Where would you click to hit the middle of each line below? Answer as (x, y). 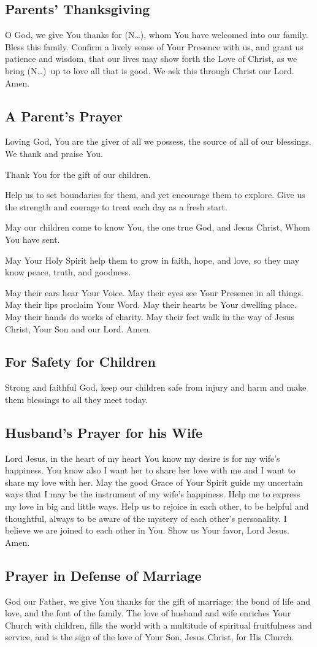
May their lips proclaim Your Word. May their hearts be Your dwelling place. (151, 304)
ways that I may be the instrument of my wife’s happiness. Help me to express (153, 494)
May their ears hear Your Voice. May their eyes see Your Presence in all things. (154, 292)
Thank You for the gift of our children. (78, 174)
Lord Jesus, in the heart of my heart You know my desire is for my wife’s (143, 458)
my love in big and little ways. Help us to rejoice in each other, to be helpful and (157, 506)
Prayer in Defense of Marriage (103, 575)
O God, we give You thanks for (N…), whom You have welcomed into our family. (157, 35)
